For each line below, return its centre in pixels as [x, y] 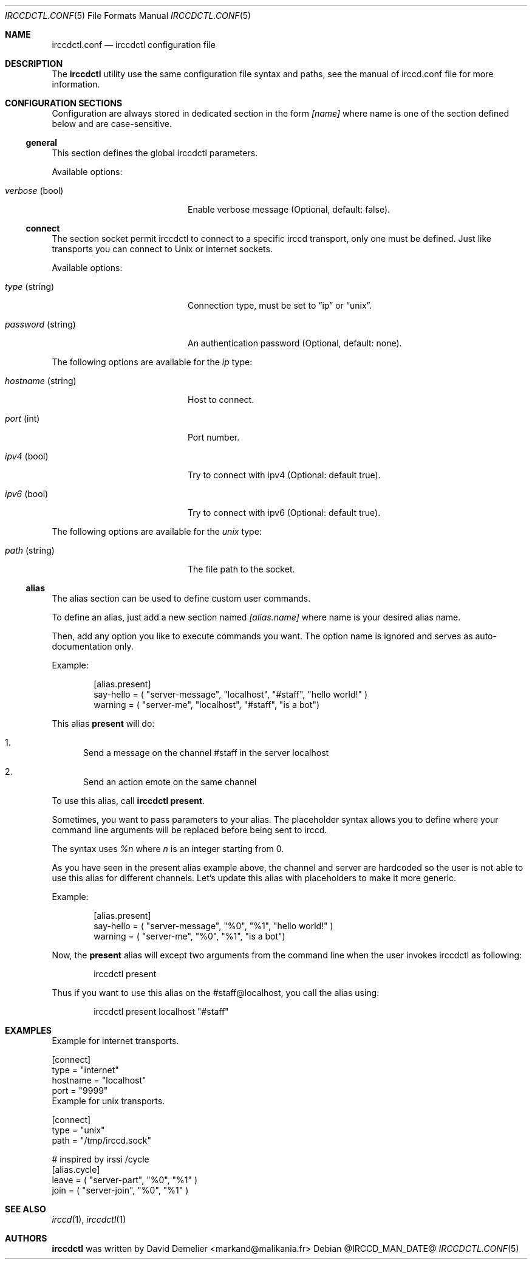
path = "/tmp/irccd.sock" [102, 1140]
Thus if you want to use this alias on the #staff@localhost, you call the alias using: [216, 993]
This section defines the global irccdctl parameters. [155, 153]
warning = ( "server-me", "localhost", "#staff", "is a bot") [207, 705]
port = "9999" [80, 1091]
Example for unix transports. [108, 1101]
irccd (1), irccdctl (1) [89, 1219]
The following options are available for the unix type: [157, 531]
